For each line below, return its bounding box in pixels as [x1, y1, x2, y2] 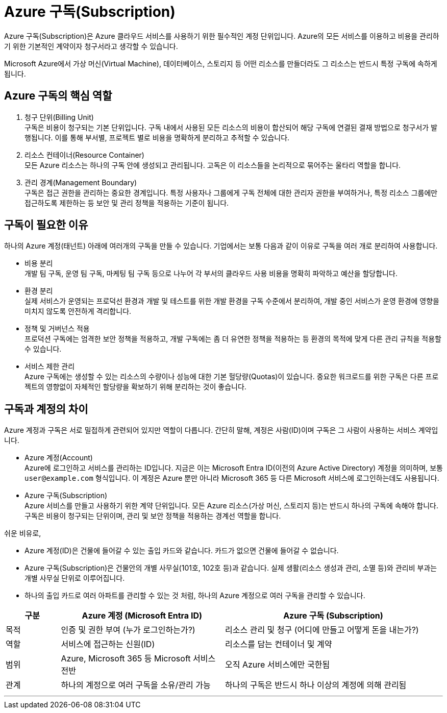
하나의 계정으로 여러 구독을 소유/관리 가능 [61, 680, 211, 691]
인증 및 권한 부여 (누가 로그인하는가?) [61, 625, 195, 635]
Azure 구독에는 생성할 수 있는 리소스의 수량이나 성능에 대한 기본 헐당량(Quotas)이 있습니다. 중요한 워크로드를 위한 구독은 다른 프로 [24, 372, 439, 381]
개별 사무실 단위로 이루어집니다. [24, 574, 125, 583]
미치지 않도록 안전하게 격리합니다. [24, 307, 132, 316]
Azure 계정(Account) [24, 453, 93, 462]
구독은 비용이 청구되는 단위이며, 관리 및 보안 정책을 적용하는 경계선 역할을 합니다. [24, 511, 281, 521]
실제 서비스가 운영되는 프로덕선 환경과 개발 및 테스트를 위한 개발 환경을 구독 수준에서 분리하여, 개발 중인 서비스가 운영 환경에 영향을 [24, 297, 440, 306]
